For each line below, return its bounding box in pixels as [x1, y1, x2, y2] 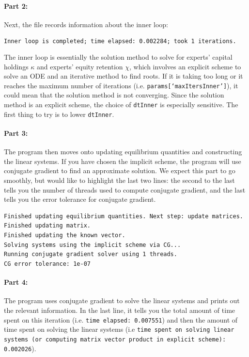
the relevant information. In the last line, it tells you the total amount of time [4, 305, 235, 315]
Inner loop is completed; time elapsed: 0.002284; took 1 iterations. [4, 38, 236, 45]
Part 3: [4, 128, 28, 138]
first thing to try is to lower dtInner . [4, 109, 114, 119]
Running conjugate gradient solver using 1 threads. [4, 251, 177, 258]
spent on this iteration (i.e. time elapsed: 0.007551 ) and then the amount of [4, 314, 238, 325]
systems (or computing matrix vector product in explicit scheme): [4, 336, 226, 343]
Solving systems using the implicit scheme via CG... [4, 241, 181, 248]
